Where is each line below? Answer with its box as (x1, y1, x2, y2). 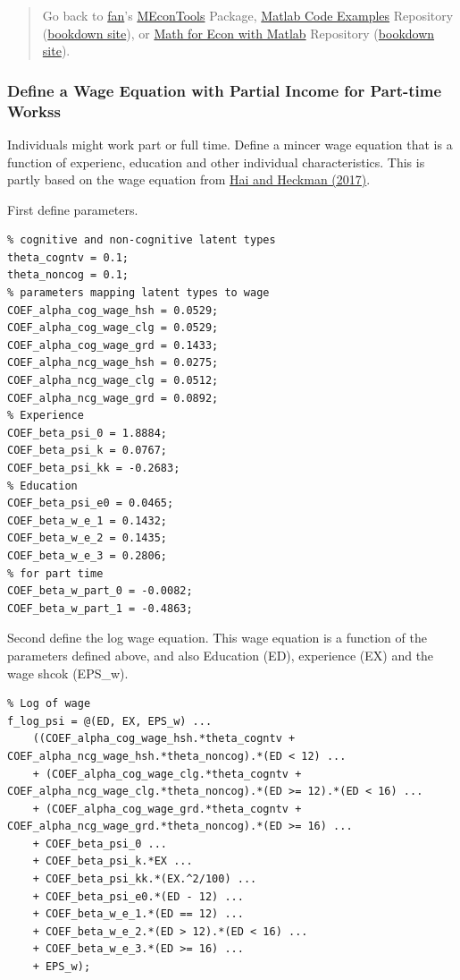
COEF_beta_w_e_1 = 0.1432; (7, 514, 167, 527)
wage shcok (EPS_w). (7, 663, 129, 682)
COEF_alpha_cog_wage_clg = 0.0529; (7, 321, 219, 335)
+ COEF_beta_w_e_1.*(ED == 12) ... (32, 908, 244, 921)
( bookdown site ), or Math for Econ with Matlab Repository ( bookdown (42, 23, 435, 42)
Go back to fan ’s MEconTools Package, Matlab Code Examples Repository (42, 6, 454, 24)
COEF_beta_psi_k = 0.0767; (7, 444, 167, 457)
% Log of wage (7, 697, 91, 711)
